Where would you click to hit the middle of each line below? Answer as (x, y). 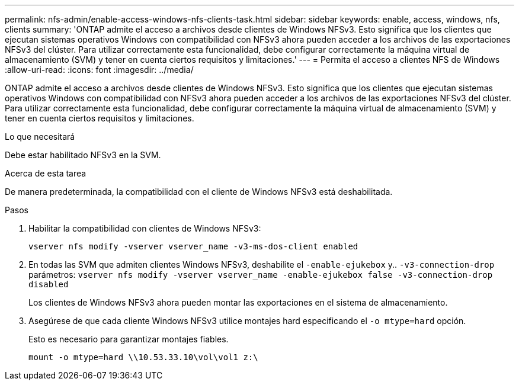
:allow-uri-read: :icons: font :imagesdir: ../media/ (99, 70)
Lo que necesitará (40, 137)
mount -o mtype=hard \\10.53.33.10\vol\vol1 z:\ (143, 357)
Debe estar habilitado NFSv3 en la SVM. (83, 155)
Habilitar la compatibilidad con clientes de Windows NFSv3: (145, 228)
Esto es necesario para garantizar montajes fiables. (129, 339)
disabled (49, 284)
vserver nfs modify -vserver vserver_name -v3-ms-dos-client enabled (193, 246)
